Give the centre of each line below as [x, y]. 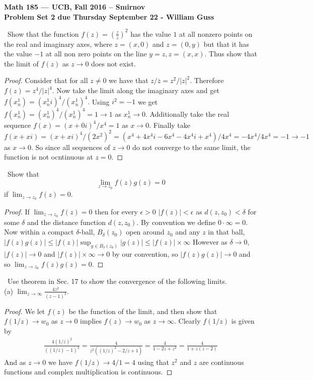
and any [188, 232]
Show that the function [43, 33]
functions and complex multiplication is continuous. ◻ [88, 372]
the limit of [21, 63]
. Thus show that [231, 54]
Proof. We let [25, 311]
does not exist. [113, 63]
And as [15, 362]
